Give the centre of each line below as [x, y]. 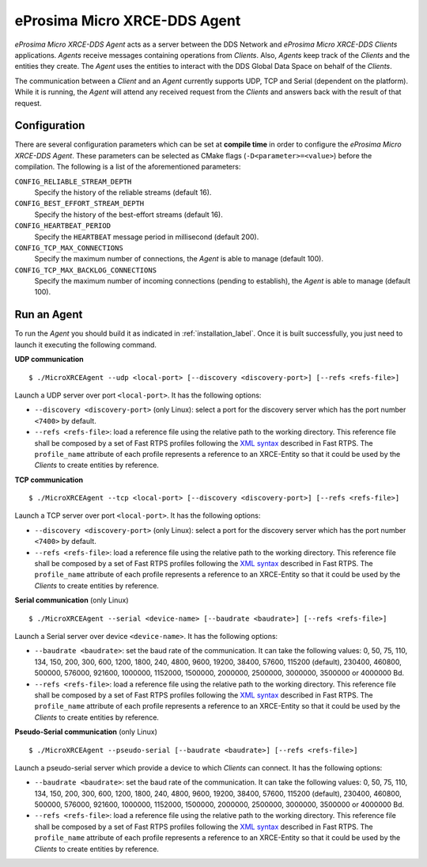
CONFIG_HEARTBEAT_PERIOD [62, 226]
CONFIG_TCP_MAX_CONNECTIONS [69, 248]
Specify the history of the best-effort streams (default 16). [128, 215]
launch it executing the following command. [86, 344]
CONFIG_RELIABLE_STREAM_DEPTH [73, 181]
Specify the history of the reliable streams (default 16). [123, 192]
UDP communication [49, 359]
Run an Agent [49, 315]
